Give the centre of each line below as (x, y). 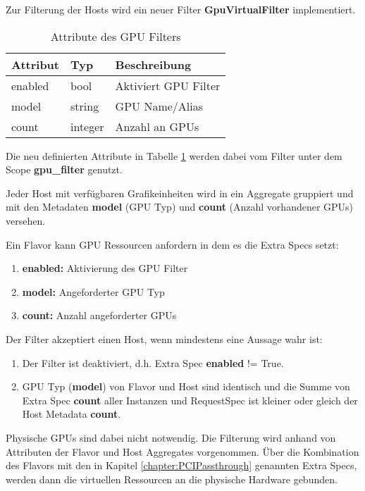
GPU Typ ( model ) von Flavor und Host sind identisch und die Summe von (186, 386)
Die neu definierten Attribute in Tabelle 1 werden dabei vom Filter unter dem (174, 155)
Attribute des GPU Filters (116, 36)
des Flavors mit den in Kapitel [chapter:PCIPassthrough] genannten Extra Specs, (181, 465)
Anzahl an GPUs (157, 126)
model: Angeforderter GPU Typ (93, 291)
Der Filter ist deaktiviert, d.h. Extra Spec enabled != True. (153, 362)
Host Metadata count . (72, 414)
